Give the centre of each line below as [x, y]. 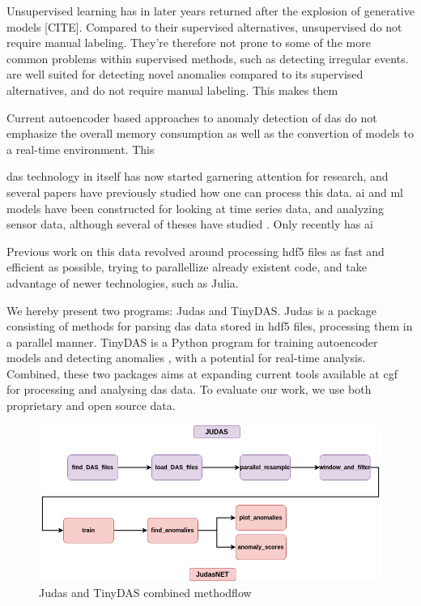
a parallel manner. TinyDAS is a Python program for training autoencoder [192, 341]
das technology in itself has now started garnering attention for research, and [198, 176]
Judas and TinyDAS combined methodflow [145, 592]
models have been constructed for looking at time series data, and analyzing [195, 208]
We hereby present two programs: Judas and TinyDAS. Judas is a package [191, 310]
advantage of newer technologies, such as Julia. [123, 282]
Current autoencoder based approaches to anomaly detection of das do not [192, 117]
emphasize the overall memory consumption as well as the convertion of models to [210, 133]
